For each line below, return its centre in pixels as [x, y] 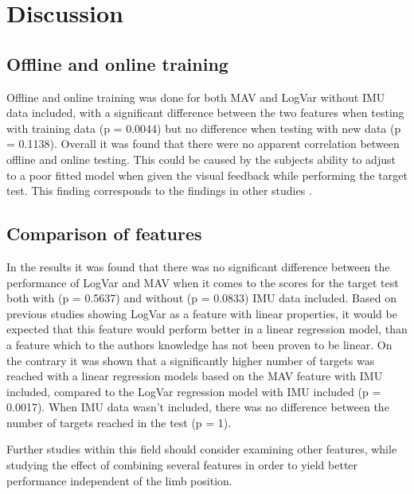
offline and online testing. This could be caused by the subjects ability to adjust [201, 159]
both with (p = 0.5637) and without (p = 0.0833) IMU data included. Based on [201, 298]
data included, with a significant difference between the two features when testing [205, 113]
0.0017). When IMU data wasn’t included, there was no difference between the [198, 407]
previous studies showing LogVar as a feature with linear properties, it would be [202, 313]
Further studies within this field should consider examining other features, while [202, 449]
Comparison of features [104, 233]
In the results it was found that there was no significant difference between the [198, 266]
